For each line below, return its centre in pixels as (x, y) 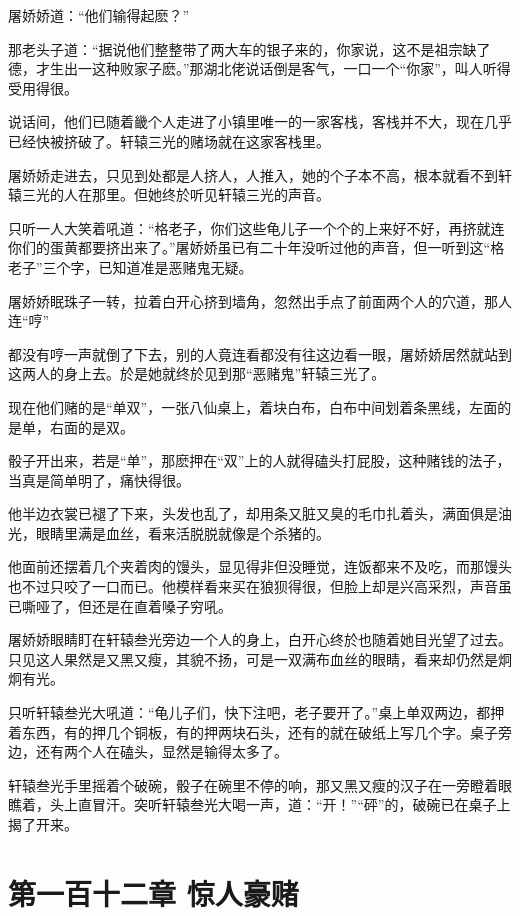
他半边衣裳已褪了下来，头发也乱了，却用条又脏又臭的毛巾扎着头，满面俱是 (253, 513)
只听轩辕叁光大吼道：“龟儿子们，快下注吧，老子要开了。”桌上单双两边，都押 (256, 712)
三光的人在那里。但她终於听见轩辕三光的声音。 (175, 194)
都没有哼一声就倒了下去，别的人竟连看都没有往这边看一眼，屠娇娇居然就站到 (260, 353)
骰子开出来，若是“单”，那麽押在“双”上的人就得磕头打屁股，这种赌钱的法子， (259, 460)
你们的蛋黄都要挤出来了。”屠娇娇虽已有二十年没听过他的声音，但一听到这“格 (256, 247)
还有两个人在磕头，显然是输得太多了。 (161, 751)
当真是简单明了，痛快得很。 (99, 479)
